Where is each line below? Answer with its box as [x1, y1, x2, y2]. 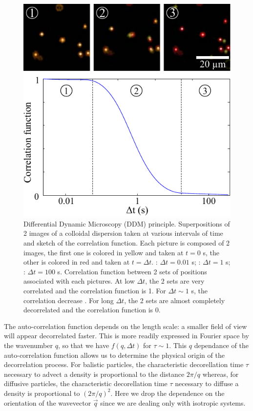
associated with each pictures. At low [23, 276, 135, 286]
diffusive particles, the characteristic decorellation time [4, 378, 168, 389]
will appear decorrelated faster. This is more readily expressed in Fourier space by [4, 330, 249, 341]
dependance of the [194, 340, 249, 350]
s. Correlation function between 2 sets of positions [57, 266, 207, 276]
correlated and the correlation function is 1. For [23, 286, 166, 295]
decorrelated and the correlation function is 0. [23, 305, 161, 315]
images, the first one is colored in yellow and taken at [23, 247, 184, 257]
